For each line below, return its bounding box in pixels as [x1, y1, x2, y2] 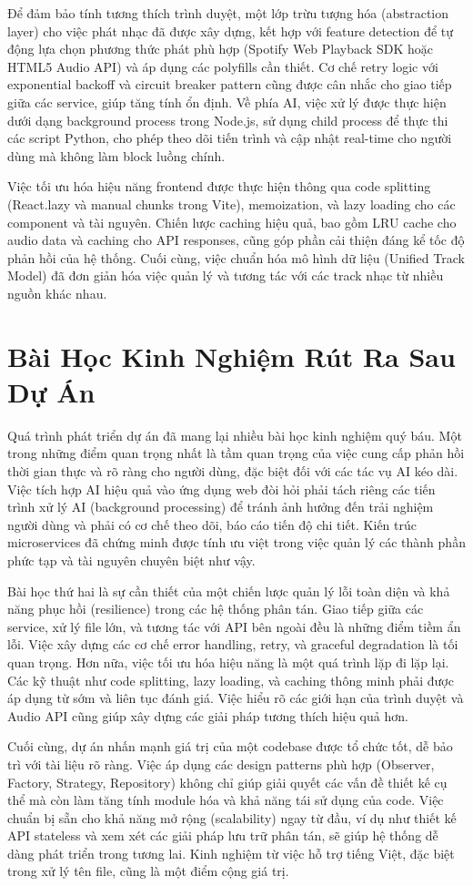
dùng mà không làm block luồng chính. [7, 146, 226, 165]
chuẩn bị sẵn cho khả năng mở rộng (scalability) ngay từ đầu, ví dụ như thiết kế [7, 808, 457, 827]
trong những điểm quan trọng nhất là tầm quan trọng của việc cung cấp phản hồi [7, 443, 465, 463]
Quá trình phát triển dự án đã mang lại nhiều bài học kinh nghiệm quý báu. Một [7, 425, 462, 444]
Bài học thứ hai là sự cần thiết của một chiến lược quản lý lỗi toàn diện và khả [7, 581, 450, 600]
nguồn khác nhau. [7, 283, 107, 302]
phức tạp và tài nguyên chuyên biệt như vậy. [7, 550, 256, 569]
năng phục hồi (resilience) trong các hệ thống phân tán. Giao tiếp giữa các [7, 599, 424, 618]
